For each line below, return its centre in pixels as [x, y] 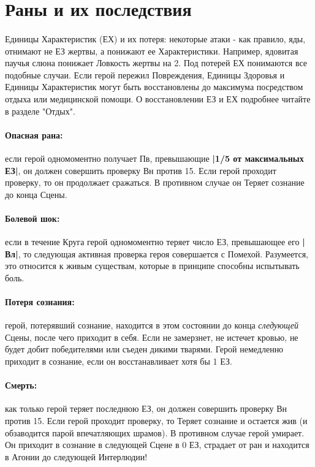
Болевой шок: [32, 218]
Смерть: [21, 385]
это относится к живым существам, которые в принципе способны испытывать [152, 266]
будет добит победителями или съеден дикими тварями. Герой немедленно [144, 349]
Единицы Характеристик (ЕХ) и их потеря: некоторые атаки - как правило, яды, [155, 38]
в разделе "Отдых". [40, 111]
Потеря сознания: [40, 302]
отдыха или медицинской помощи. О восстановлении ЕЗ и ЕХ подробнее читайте [158, 98]
